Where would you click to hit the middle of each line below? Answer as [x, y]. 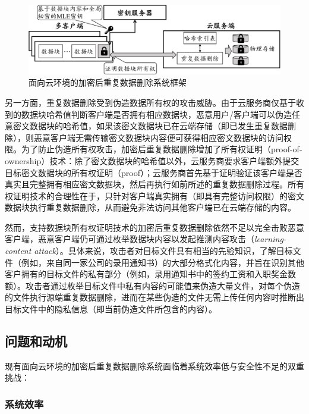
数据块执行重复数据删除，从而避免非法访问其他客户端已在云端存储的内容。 [150, 207]
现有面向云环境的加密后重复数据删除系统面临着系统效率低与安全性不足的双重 [154, 366]
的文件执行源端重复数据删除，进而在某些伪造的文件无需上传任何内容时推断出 [154, 297]
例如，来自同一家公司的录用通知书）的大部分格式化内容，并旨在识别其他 [163, 262]
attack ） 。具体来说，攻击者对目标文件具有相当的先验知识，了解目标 [163, 251]
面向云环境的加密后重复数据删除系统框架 [108, 82]
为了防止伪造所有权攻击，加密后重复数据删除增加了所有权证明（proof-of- [162, 149]
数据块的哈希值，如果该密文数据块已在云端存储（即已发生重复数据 [158, 126]
